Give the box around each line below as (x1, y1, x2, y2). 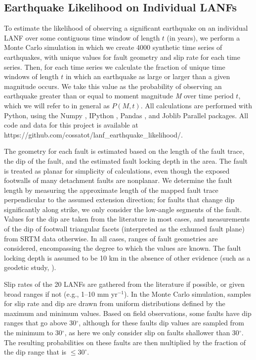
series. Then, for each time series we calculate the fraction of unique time (4, 61, 225, 72)
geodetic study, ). (4, 262, 56, 272)
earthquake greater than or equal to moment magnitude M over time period (4, 90, 234, 101)
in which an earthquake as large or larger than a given (65, 71, 230, 82)
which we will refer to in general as (4, 100, 110, 110)
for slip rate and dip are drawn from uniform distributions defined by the (4, 298, 225, 309)
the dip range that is (4, 347, 67, 357)
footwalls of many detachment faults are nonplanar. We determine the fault (4, 175, 232, 185)
